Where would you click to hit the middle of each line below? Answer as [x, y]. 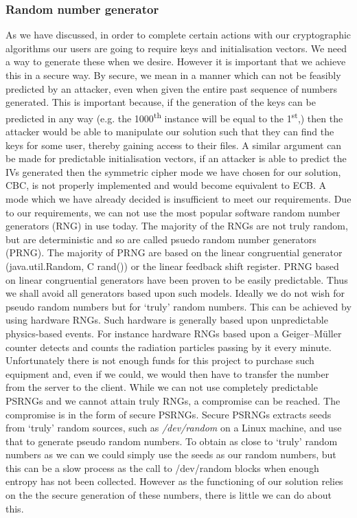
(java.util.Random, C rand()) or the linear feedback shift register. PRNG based [172, 266]
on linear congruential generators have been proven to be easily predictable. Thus [177, 279]
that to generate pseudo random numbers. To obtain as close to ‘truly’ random [172, 441]
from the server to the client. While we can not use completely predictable [162, 387]
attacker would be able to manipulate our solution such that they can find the [170, 132]
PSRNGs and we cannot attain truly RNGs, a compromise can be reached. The [173, 400]
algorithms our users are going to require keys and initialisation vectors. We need [176, 48]
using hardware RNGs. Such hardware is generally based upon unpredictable [167, 320]
